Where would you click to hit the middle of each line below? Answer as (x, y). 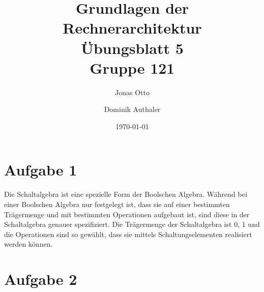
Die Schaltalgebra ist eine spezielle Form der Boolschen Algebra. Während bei (126, 194)
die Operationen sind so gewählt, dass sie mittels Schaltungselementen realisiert (128, 234)
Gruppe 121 (132, 67)
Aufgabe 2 (41, 279)
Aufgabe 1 (41, 170)
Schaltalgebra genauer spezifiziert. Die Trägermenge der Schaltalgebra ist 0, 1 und (132, 224)
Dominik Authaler (132, 109)
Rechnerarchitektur (132, 28)
